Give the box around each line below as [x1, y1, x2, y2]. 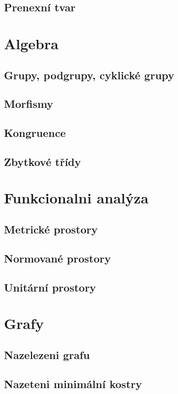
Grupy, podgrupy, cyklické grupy [4, 67, 175, 82]
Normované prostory [4, 250, 111, 265]
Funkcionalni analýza [4, 188, 148, 208]
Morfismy [4, 96, 54, 111]
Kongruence [4, 125, 66, 140]
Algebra [4, 33, 59, 53]
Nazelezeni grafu [4, 347, 90, 362]
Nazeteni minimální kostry [4, 376, 142, 391]
